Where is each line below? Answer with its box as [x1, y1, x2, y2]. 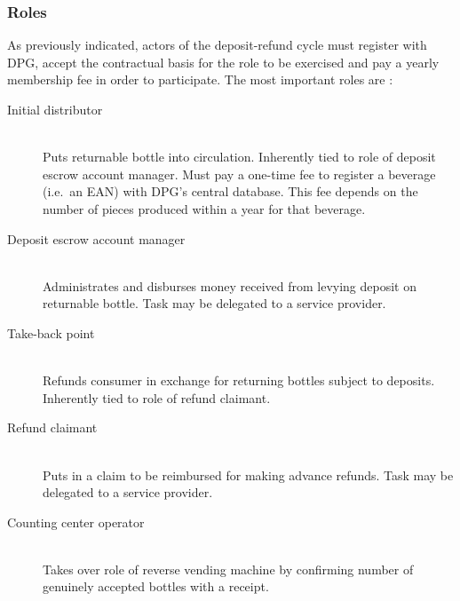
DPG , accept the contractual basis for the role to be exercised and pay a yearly [7, 52, 440, 71]
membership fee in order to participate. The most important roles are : [7, 70, 393, 89]
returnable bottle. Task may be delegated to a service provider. [43, 294, 386, 312]
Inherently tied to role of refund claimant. [43, 388, 271, 407]
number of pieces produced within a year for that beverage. [43, 199, 366, 217]
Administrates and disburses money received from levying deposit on [43, 276, 417, 295]
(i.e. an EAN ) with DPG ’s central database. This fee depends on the [43, 182, 418, 201]
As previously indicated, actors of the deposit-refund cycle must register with [7, 36, 427, 54]
